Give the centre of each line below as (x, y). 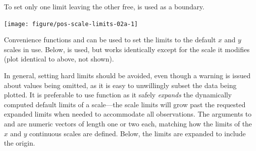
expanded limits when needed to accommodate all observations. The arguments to (128, 114)
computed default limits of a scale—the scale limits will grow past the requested (125, 104)
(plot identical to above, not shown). (59, 59)
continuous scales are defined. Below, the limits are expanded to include (138, 133)
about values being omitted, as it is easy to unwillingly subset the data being (120, 85)
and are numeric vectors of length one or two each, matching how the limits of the (128, 123)
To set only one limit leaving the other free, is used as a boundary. (104, 6)
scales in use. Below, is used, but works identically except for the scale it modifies (127, 49)
